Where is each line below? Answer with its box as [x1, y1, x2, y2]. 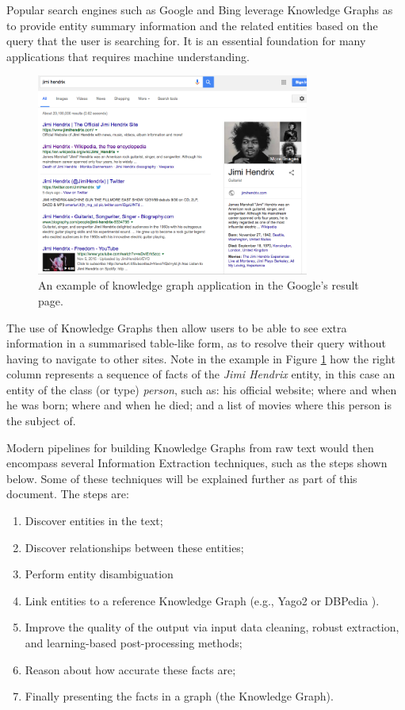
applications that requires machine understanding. [6, 48, 250, 64]
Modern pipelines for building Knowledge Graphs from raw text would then [6, 439, 374, 455]
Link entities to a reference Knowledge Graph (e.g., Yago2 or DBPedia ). [25, 592, 380, 608]
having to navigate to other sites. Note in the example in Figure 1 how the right [6, 350, 395, 367]
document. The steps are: [6, 485, 129, 502]
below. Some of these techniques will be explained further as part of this [6, 470, 357, 486]
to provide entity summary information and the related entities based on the [6, 17, 378, 33]
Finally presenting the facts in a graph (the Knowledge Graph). [25, 688, 334, 704]
